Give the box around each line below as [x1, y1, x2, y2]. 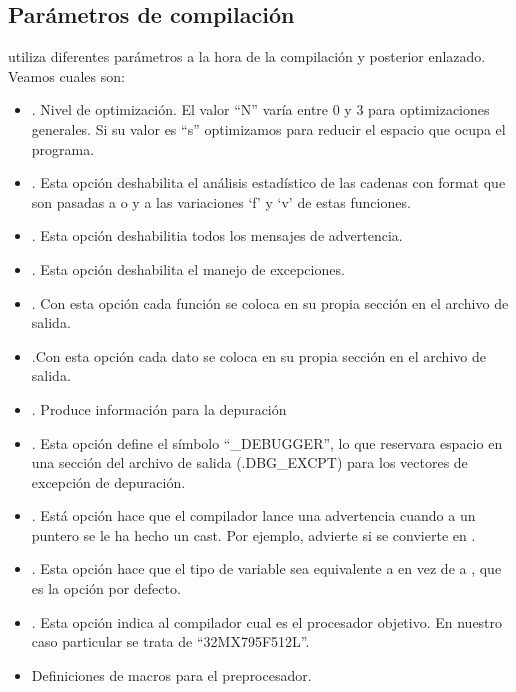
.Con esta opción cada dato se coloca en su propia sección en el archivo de [31, 345, 486, 366]
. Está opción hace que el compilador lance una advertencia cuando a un [31, 505, 476, 526]
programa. [31, 138, 95, 159]
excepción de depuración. [31, 471, 186, 492]
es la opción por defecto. [31, 578, 181, 599]
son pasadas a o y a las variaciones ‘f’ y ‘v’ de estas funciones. [31, 191, 411, 212]
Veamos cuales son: [8, 65, 125, 86]
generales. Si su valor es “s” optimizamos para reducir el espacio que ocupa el [31, 118, 506, 139]
